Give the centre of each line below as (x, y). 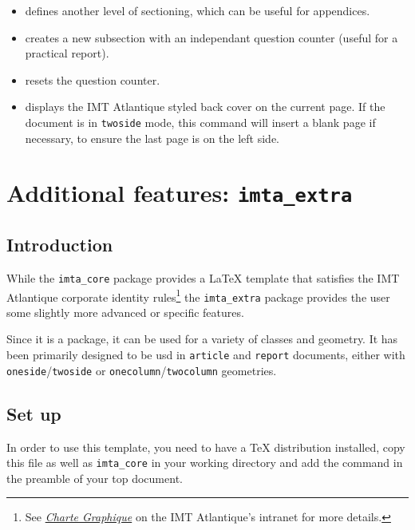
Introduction (60, 245)
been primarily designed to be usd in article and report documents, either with (206, 355)
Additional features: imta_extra (180, 193)
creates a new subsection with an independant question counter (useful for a (211, 37)
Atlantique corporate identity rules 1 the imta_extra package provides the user (198, 295)
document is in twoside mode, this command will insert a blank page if (200, 122)
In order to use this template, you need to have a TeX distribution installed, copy (206, 447)
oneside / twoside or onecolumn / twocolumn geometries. (142, 370)
